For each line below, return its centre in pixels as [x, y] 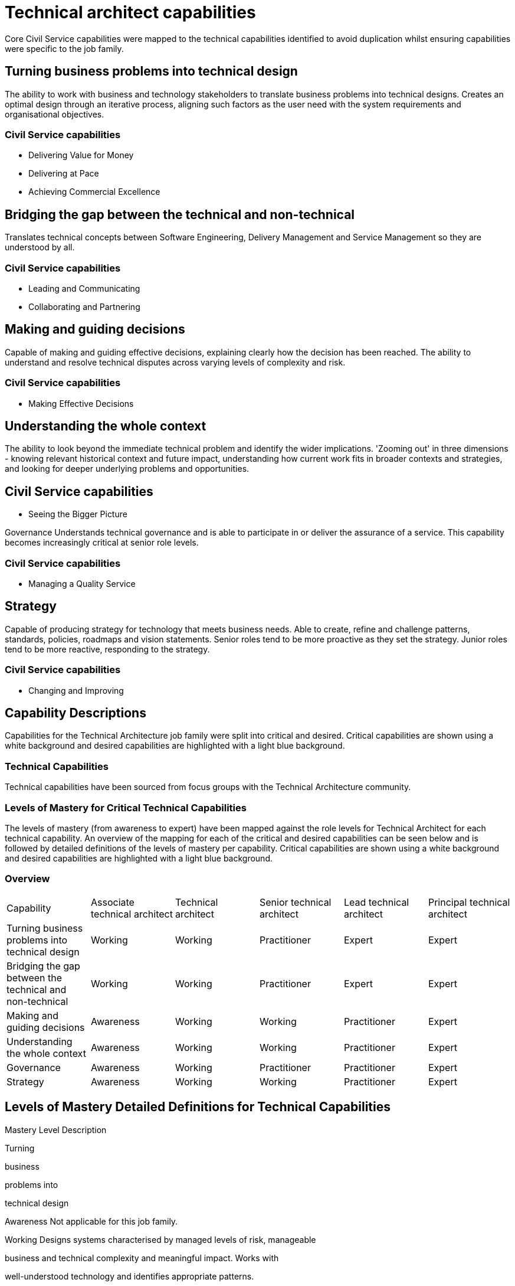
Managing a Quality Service [82, 583]
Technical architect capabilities [130, 12]
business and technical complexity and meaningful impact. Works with [142, 1258]
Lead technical [376, 902]
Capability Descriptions [76, 713]
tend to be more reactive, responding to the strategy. [107, 649]
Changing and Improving [76, 690]
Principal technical [469, 902]
